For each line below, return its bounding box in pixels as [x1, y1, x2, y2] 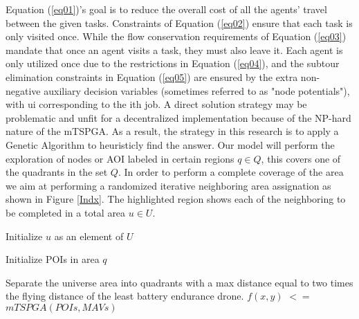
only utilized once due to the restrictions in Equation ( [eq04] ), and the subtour [6, 56, 340, 71]
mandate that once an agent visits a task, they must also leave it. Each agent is [6, 42, 343, 57]
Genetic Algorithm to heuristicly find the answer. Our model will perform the [6, 137, 335, 152]
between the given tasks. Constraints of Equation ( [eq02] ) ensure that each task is [6, 15, 353, 30]
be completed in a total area [6, 205, 126, 219]
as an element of [54, 228, 124, 243]
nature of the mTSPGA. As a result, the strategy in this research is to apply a [6, 124, 339, 138]
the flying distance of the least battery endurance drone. [6, 289, 244, 303]
